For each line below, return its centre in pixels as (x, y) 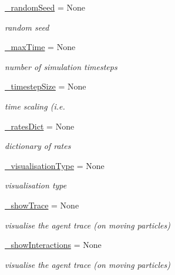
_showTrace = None (42, 205)
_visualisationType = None (55, 165)
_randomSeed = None (45, 7)
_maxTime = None (40, 47)
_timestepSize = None (46, 86)
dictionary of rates (38, 146)
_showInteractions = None (53, 245)
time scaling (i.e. (35, 106)
